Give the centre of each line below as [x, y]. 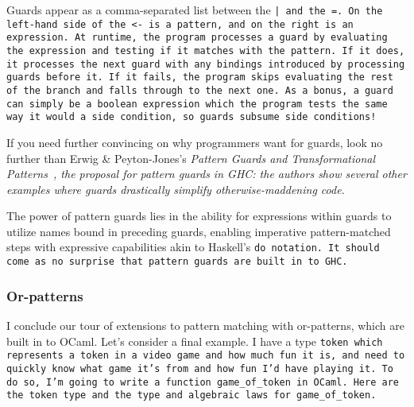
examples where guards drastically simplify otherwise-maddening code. [176, 189]
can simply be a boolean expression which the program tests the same [197, 104]
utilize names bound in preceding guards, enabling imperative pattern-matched [199, 231]
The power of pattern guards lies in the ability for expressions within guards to [199, 216]
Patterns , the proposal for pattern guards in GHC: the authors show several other [207, 174]
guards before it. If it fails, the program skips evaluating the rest [200, 78]
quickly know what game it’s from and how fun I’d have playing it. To [200, 368]
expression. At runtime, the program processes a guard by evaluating [197, 38]
